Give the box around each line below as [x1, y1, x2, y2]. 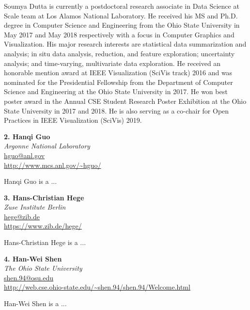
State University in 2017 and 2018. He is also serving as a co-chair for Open [4, 105, 229, 115]
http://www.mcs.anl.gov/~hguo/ [4, 160, 101, 170]
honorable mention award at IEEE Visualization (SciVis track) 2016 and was [4, 67, 233, 78]
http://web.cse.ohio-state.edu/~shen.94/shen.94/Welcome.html [4, 282, 190, 292]
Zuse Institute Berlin [4, 202, 66, 212]
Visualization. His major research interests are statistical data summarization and [4, 39, 247, 49]
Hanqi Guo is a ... [4, 176, 57, 186]
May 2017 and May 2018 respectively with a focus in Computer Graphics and [4, 29, 234, 39]
